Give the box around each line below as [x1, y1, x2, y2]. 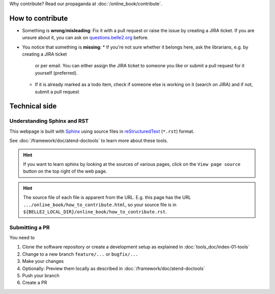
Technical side [9, 102, 57, 111]
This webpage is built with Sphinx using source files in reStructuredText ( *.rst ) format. [9, 128, 195, 134]
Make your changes [22, 258, 64, 264]
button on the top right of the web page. [23, 168, 107, 175]
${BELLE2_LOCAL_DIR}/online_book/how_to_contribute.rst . [23, 208, 167, 214]
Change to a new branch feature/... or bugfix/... [22, 251, 139, 257]
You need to [9, 235, 35, 241]
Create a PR [22, 280, 47, 286]
